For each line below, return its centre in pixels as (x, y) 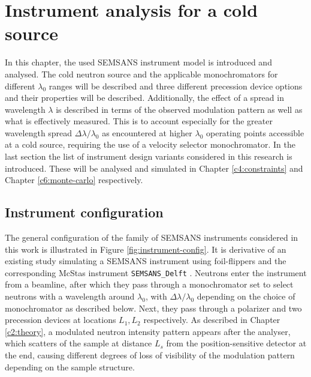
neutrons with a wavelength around (70, 296)
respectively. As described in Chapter (212, 320)
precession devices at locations (61, 320)
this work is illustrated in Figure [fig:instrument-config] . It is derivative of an (146, 249)
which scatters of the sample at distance (78, 343)
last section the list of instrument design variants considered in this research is (149, 156)
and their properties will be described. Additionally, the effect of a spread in (144, 98)
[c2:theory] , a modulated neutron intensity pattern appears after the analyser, (148, 331)
